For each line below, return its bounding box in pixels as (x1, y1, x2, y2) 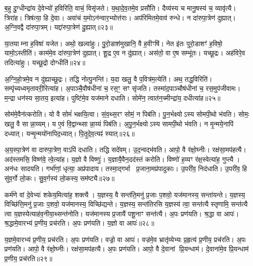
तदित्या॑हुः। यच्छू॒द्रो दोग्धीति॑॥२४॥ (4, 57, 86, 67)
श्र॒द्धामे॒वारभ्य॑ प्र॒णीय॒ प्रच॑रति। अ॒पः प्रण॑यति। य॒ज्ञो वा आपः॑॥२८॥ (4, 218, 154, 228)
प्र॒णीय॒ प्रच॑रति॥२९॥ (4, 253, 53, 264)
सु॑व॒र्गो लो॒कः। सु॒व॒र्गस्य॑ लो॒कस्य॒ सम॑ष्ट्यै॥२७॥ (4, 173, 115, 183)
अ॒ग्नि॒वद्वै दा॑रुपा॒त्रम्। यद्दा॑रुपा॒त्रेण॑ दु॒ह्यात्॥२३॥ (4, 22, 113, 32)
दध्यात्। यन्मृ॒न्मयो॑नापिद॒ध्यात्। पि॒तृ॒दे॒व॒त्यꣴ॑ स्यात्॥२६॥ (4, 128, 135, 138)
